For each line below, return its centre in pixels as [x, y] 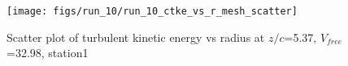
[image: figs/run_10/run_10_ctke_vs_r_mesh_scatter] [152, 11]
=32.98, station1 [48, 53]
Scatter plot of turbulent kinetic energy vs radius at [136, 37]
